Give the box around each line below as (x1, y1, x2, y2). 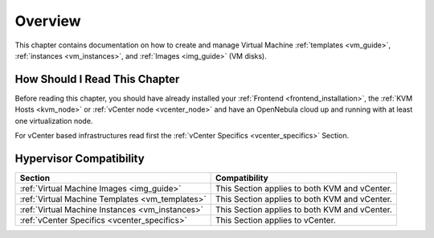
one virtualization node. (14, 116, 93, 125)
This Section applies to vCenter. (215, 214, 337, 225)
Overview (14, 12, 81, 30)
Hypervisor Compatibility (14, 151, 145, 165)
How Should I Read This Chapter (14, 72, 180, 86)
